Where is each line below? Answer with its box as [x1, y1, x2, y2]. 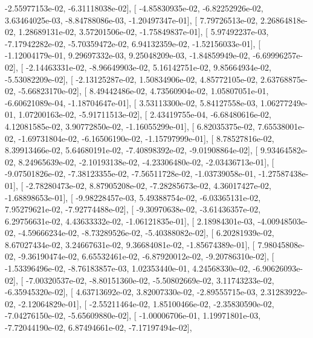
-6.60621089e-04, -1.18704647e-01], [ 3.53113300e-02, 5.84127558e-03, [5, 96, 258, 109]
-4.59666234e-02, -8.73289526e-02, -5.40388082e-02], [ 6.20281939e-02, [18, 226, 274, 239]
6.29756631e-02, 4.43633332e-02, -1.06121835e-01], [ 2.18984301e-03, [5, 214, 255, 227]
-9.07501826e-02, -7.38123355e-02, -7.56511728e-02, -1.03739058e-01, [5, 167, 256, 180]
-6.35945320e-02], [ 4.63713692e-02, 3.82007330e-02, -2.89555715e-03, [5, 285, 258, 298]
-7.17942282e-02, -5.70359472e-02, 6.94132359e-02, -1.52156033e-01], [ [5, 37, 261, 49]
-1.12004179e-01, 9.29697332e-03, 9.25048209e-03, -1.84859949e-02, [5, 49, 250, 62]
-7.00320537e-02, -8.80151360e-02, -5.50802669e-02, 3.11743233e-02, [25, 273, 274, 286]
